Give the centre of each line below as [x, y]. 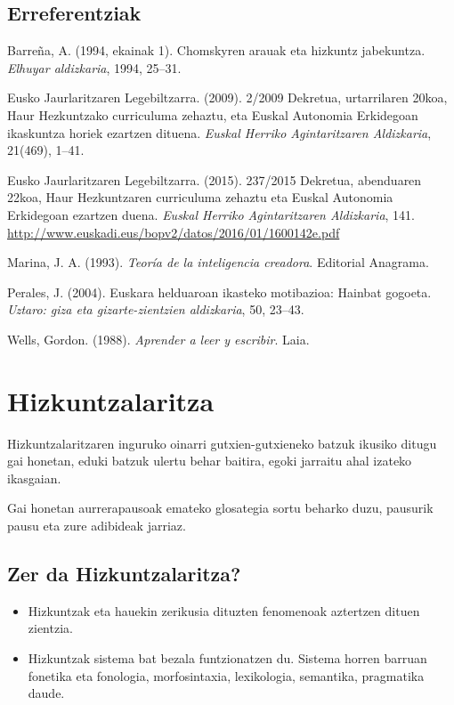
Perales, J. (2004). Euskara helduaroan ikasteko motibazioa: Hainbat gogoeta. [219, 292]
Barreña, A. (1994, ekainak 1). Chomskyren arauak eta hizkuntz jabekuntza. [216, 50]
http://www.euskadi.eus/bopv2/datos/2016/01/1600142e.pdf [174, 232]
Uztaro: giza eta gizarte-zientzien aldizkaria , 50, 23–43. [156, 309]
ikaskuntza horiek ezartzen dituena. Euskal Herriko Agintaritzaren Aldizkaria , [219, 132]
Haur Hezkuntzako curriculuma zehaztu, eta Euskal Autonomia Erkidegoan [213, 114]
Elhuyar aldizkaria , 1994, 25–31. [94, 67]
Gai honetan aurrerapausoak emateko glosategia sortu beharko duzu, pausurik [220, 508]
